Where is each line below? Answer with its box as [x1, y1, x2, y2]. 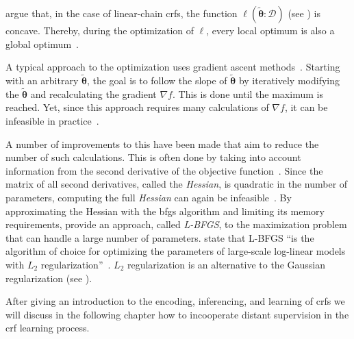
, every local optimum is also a [206, 23, 335, 37]
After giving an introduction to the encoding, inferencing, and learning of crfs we [5, 294, 345, 308]
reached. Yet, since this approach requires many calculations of [5, 100, 269, 114]
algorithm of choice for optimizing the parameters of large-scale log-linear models [5, 244, 346, 258]
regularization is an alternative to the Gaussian [127, 257, 325, 271]
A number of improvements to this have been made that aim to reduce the [5, 136, 319, 151]
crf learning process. [5, 321, 90, 335]
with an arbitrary [5, 73, 79, 87]
